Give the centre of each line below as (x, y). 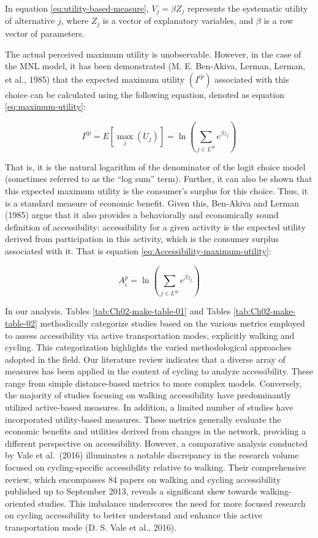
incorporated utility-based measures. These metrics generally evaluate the (143, 419)
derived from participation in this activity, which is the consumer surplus (142, 239)
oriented (20, 503)
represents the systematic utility (248, 8)
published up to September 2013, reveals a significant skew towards (131, 491)
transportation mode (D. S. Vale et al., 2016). (91, 527)
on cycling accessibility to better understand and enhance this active (134, 515)
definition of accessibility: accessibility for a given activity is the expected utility (155, 226)
